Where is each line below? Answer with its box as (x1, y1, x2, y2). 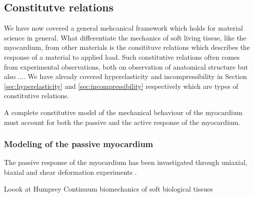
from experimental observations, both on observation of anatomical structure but (4, 61, 249, 72)
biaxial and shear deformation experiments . (4, 166, 137, 177)
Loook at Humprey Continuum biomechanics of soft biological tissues (4, 183, 213, 194)
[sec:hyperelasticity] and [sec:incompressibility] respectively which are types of (4, 80, 238, 91)
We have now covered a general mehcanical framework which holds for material (4, 23, 243, 33)
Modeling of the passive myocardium (4, 138, 154, 150)
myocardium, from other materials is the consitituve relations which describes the (4, 42, 250, 52)
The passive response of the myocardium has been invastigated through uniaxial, (4, 157, 248, 167)
